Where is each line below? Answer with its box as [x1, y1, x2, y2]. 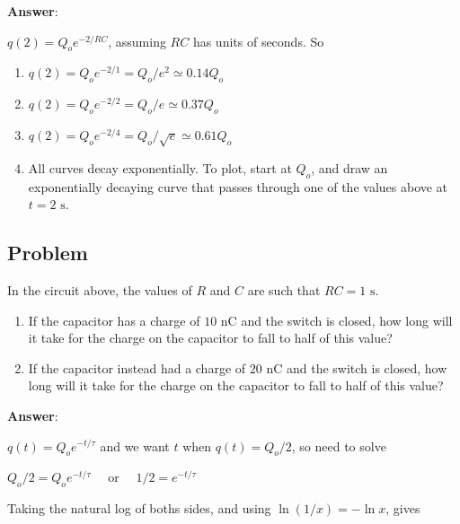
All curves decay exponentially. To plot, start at [28, 158, 292, 177]
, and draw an [311, 158, 388, 177]
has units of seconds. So [192, 31, 324, 50]
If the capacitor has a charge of [28, 310, 200, 329]
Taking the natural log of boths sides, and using [7, 499, 271, 518]
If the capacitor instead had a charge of [28, 358, 246, 377]
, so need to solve [291, 436, 386, 455]
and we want [100, 436, 170, 455]
